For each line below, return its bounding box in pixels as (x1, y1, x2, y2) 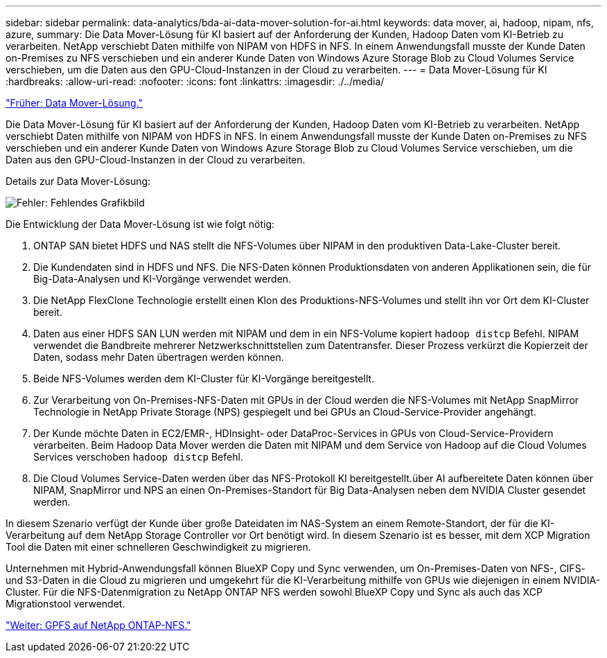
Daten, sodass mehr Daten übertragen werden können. (33, 351, 284, 363)
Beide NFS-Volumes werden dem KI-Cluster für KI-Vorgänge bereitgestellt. (33, 373, 375, 384)
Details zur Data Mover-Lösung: (6, 175, 151, 187)
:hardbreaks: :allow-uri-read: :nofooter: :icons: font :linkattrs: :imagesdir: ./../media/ (6, 75, 385, 87)
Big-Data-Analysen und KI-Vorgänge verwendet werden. (33, 273, 292, 285)
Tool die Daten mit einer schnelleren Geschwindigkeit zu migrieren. (6, 541, 311, 553)
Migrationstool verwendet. (6, 598, 125, 610)
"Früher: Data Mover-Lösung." (6, 97, 143, 109)
